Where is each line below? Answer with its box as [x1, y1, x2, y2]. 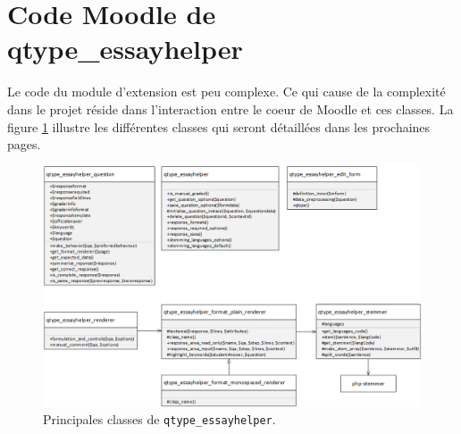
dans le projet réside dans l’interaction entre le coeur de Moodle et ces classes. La [7, 99, 454, 118]
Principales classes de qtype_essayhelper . [43, 410, 276, 429]
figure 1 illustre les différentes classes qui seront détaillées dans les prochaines [7, 117, 431, 136]
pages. [7, 135, 41, 154]
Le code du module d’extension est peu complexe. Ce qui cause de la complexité [7, 82, 446, 101]
